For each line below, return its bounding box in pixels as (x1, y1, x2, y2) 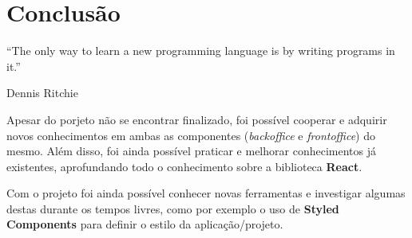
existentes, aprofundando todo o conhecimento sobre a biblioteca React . (6, 158, 362, 174)
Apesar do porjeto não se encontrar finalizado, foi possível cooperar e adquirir (6, 111, 387, 127)
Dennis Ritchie (6, 84, 78, 101)
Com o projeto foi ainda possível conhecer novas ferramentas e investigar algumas (6, 185, 406, 201)
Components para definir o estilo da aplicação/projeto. (6, 216, 283, 232)
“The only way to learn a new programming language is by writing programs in (6, 42, 395, 59)
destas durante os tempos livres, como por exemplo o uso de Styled (6, 200, 339, 217)
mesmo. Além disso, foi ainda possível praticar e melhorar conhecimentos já (6, 142, 376, 159)
